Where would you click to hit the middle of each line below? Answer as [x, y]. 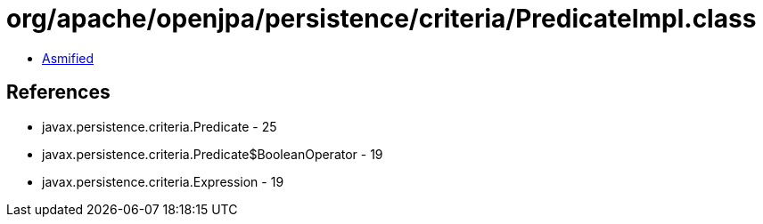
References [58, 92]
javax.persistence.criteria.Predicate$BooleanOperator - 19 [213, 154]
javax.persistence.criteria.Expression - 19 [163, 181]
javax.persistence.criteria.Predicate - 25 [160, 126]
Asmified [68, 58]
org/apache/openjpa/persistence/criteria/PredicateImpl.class [381, 19]
